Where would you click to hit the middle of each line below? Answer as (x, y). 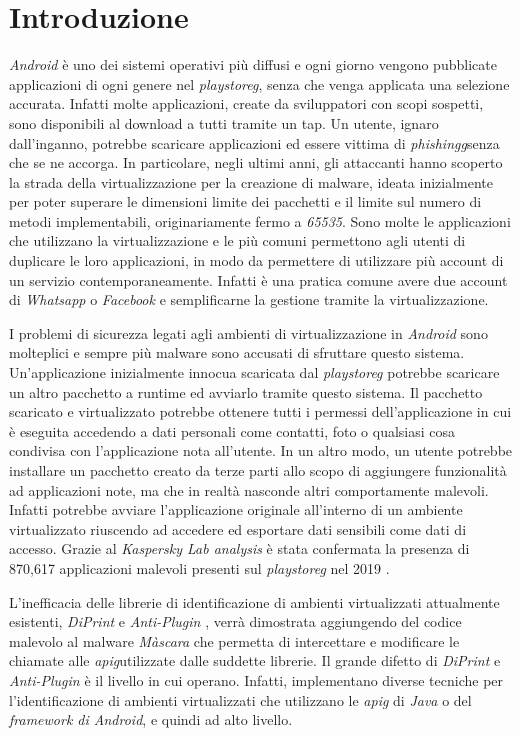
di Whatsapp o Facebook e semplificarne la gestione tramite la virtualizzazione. (249, 299)
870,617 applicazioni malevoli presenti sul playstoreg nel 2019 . (199, 567)
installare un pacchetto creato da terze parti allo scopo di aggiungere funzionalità (258, 470)
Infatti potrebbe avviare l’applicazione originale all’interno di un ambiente (236, 509)
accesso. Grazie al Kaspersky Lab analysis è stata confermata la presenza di (239, 548)
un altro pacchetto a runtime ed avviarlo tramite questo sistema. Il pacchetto (246, 391)
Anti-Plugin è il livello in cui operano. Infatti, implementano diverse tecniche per (256, 679)
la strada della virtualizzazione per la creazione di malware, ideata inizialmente (251, 181)
